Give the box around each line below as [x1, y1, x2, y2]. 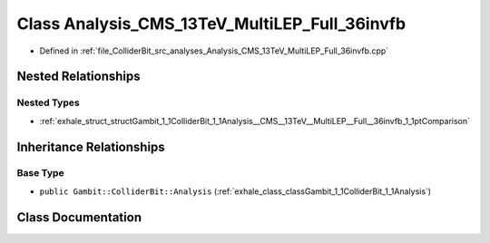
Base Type [16, 167, 64, 180]
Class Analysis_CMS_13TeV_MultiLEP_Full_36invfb [16, 14, 407, 34]
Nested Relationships [16, 69, 141, 84]
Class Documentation [16, 209, 142, 225]
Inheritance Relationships [16, 139, 165, 154]
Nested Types [16, 96, 81, 109]
